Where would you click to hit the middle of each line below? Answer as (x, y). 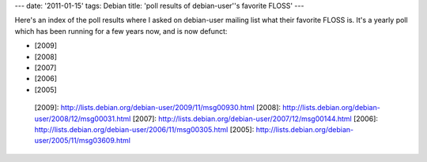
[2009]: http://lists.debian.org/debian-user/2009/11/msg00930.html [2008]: (157, 108)
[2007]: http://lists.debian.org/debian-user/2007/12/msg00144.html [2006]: (255, 119)
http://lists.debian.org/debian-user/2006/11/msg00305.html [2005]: (144, 129)
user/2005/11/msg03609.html (82, 141)
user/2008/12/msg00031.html (83, 119)
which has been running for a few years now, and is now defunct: (121, 31)
